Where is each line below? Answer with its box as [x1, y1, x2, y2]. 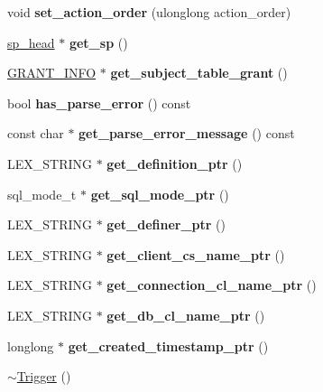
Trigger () [16, 367, 71, 386]
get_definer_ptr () [106, 215, 226, 234]
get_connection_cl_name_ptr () [106, 275, 317, 294]
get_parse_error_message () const [78, 124, 295, 143]
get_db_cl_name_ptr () [106, 305, 265, 324]
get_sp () [69, 33, 128, 51]
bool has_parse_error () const [7, 93, 191, 112]
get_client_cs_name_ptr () [106, 245, 285, 264]
